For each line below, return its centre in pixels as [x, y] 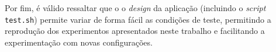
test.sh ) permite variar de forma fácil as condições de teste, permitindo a [138, 19]
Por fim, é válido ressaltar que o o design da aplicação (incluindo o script [135, 8]
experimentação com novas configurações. [79, 42]
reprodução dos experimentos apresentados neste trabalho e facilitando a [135, 31]
